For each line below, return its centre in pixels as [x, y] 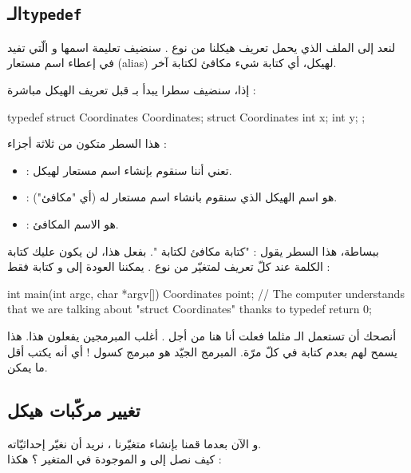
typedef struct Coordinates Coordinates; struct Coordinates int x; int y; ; [186, 116]
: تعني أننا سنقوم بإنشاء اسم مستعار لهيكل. [129, 170]
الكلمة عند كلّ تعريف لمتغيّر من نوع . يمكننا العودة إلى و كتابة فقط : [169, 266]
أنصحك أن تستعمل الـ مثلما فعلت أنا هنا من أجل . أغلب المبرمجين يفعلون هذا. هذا [202, 335]
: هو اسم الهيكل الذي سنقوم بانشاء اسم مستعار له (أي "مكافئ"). [182, 197]
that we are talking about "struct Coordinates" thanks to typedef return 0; [190, 309]
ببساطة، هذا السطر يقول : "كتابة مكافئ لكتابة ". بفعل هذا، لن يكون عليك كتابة [193, 250]
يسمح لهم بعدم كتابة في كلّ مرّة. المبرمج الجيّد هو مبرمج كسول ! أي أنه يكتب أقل [202, 351]
